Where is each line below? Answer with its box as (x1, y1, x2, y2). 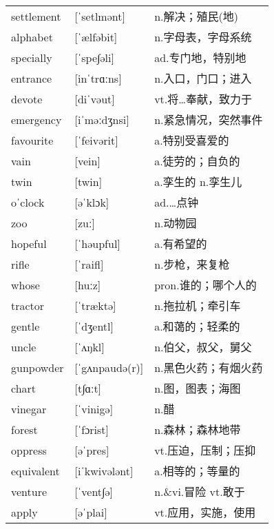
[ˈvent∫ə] (74, 483, 114, 499)
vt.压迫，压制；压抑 (154, 442, 256, 459)
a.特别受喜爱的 (154, 132, 229, 149)
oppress (11, 442, 47, 458)
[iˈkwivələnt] (74, 462, 134, 479)
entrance (11, 70, 52, 86)
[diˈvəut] (74, 90, 115, 107)
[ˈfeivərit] (74, 132, 118, 148)
